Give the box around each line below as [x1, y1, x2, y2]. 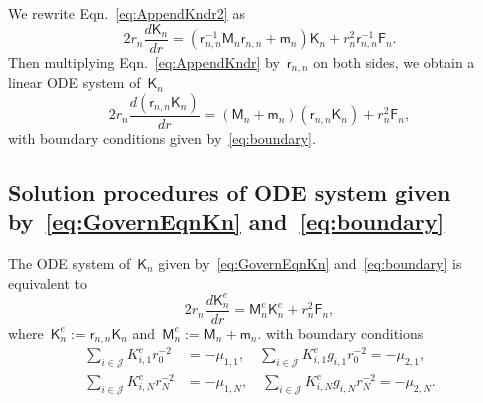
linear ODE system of [8, 72, 141, 93]
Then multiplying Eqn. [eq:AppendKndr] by [8, 51, 280, 72]
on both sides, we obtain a [313, 51, 475, 72]
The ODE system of [8, 252, 131, 273]
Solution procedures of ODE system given [8, 176, 451, 207]
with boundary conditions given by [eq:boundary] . [8, 127, 316, 148]
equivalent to [8, 272, 87, 293]
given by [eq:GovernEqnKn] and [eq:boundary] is [158, 252, 462, 273]
